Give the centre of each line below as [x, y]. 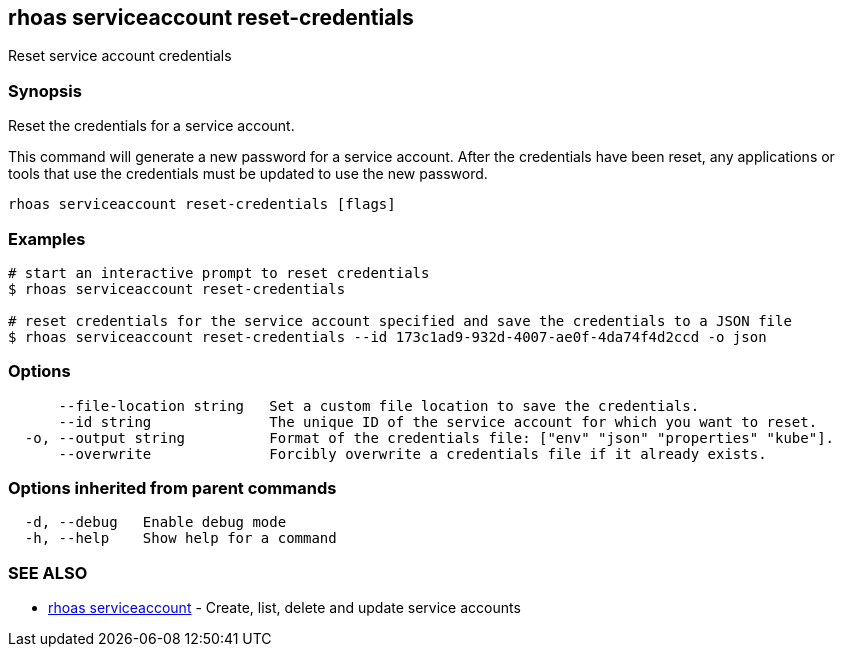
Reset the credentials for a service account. [151, 126]
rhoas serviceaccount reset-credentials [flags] [202, 204]
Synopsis [45, 90]
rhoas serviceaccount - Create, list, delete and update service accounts [284, 608]
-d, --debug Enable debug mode [155, 522]
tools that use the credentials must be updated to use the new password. [248, 174]
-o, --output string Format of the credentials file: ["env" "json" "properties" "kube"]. [429, 437]
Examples [47, 238]
